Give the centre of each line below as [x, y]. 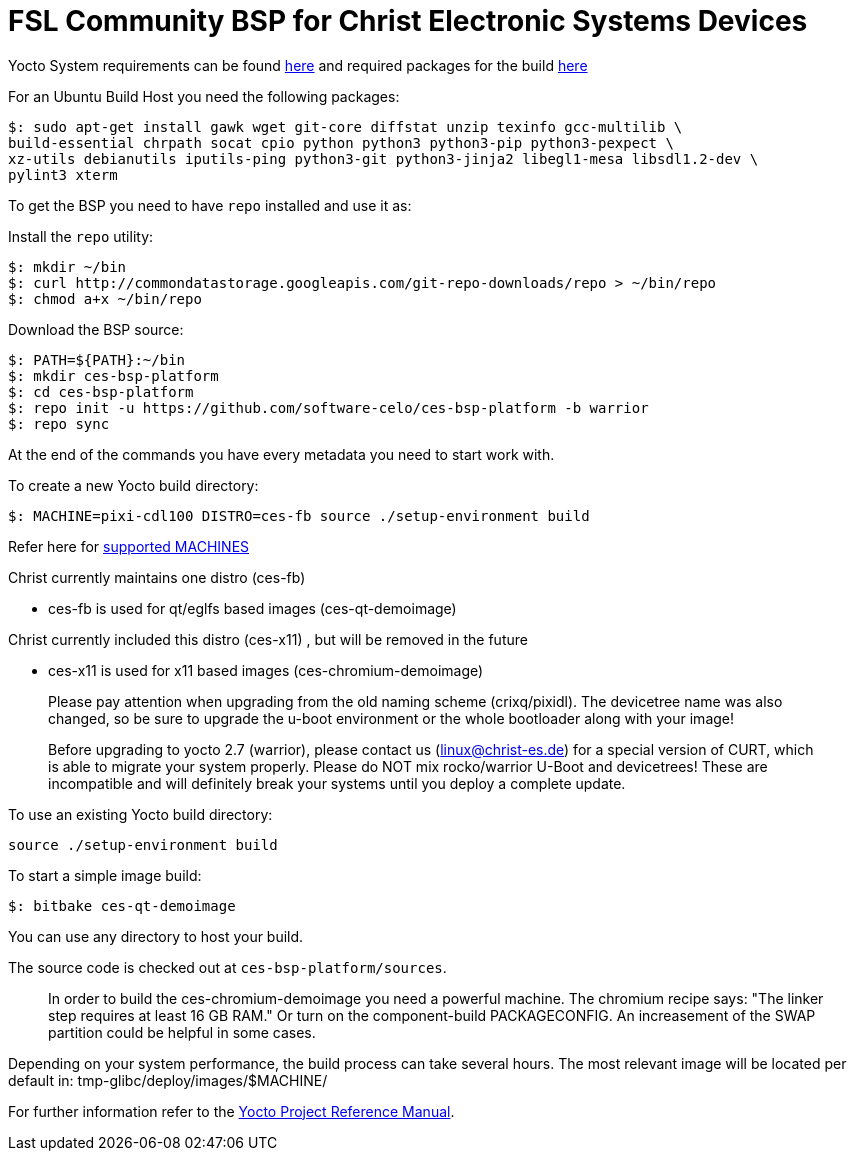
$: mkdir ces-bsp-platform [113, 375]
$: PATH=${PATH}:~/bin [97, 359]
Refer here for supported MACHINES [129, 546]
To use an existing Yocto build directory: [140, 814]
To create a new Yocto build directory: [133, 485]
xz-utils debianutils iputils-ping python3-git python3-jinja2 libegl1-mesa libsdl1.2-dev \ [383, 158]
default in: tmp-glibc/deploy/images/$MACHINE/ [168, 1080]
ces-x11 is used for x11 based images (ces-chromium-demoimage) [266, 670]
